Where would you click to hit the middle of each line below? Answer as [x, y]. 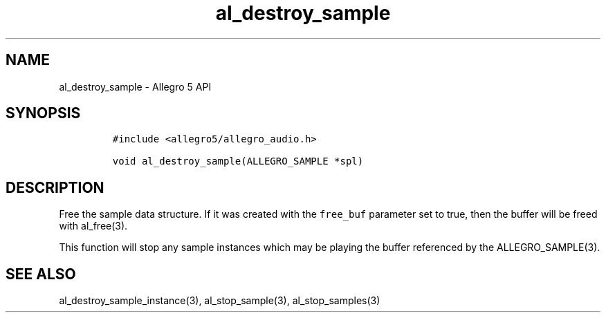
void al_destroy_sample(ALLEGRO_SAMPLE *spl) [238, 161]
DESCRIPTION [55, 187]
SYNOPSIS [43, 113]
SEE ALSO [41, 274]
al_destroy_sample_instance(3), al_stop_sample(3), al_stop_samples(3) [220, 301]
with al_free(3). [93, 226]
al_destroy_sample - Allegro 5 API [135, 86]
